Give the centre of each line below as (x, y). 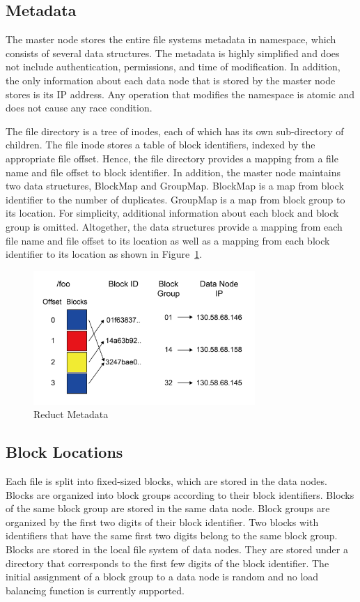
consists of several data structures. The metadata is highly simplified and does (173, 53)
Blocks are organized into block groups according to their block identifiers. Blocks (180, 494)
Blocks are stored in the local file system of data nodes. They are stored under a (177, 549)
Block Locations (64, 452)
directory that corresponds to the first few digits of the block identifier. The (167, 563)
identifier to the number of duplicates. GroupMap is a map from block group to (175, 199)
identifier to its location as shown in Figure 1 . (104, 254)
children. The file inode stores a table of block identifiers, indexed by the (161, 145)
